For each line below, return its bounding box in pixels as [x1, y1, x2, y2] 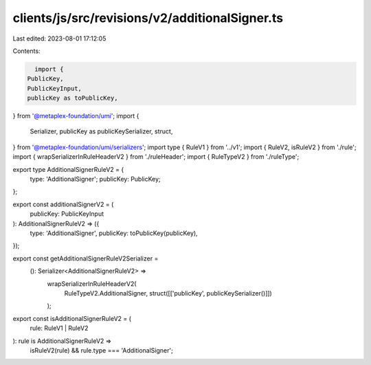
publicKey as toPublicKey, [27, 94, 118, 102]
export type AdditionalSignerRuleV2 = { [12, 165, 124, 173]
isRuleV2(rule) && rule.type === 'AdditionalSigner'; [30, 346, 173, 354]
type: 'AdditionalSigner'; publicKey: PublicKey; [30, 175, 161, 184]
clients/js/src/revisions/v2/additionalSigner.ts [12, 10, 284, 25]
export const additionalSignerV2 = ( [12, 200, 114, 208]
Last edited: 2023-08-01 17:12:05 [12, 34, 106, 43]
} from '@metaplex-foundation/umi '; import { [12, 112, 139, 120]
